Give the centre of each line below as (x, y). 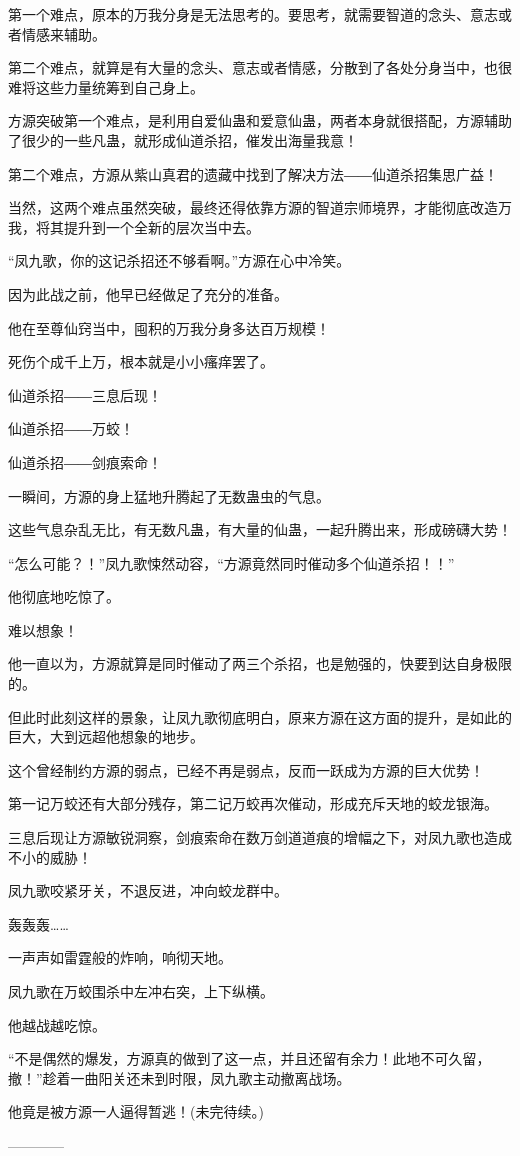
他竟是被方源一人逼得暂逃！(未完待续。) (136, 1111)
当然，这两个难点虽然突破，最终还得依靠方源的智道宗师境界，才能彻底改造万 (260, 207)
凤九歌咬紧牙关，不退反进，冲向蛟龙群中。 (148, 890)
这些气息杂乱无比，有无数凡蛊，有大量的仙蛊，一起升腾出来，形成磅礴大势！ (260, 529)
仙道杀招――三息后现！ (85, 394)
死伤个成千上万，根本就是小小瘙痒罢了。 (141, 361)
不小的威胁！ (50, 856)
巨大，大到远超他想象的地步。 (106, 736)
